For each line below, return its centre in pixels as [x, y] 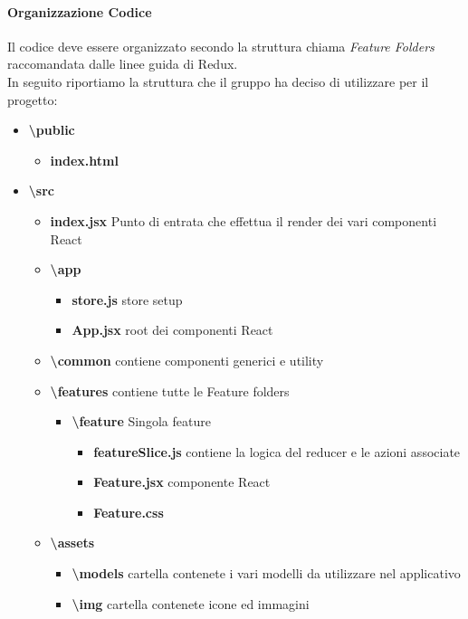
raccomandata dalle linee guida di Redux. [123, 64]
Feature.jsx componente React [182, 482]
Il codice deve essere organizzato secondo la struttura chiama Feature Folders [221, 46]
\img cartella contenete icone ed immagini [191, 603]
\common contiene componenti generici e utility [187, 360]
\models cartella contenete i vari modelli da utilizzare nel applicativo [266, 573]
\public [52, 130]
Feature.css [129, 512]
